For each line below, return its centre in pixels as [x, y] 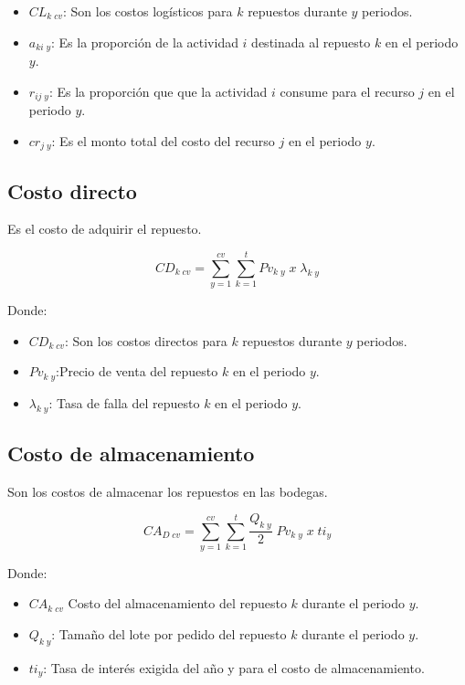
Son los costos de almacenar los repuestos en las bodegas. [168, 491]
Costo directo [72, 190]
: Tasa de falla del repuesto [124, 402]
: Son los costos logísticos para [148, 11]
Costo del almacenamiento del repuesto [177, 603]
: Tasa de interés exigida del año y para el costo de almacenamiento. [234, 667]
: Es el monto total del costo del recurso [163, 140]
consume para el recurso [347, 91]
